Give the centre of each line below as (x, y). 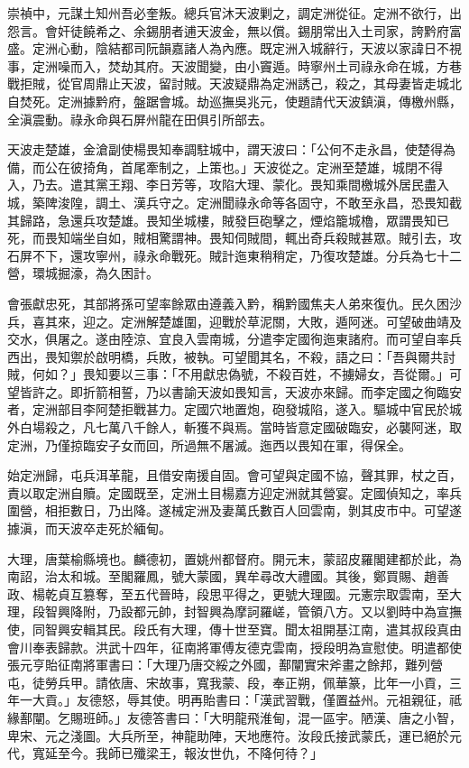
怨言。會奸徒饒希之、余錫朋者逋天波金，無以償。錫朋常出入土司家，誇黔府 (228, 30)
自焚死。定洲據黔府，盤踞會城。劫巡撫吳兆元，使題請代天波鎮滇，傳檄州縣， (234, 101)
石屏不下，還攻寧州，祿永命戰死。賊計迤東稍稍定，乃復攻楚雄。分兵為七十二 (234, 255)
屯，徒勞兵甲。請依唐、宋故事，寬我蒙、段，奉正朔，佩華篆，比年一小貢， (228, 682)
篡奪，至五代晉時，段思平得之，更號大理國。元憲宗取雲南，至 (266, 593)
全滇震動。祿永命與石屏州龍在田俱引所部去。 (140, 119)
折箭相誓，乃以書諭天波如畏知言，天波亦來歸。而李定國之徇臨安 (272, 391)
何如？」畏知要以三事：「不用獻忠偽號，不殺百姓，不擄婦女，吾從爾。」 (240, 374)
